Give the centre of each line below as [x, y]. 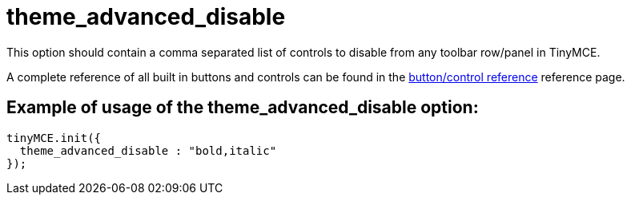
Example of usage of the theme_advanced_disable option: [243, 108]
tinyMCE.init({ [54, 138]
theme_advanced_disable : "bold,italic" [148, 150]
